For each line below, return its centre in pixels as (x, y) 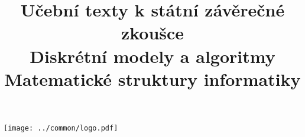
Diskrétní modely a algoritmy (152, 56)
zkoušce (152, 33)
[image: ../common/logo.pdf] (61, 128)
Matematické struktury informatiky (152, 78)
